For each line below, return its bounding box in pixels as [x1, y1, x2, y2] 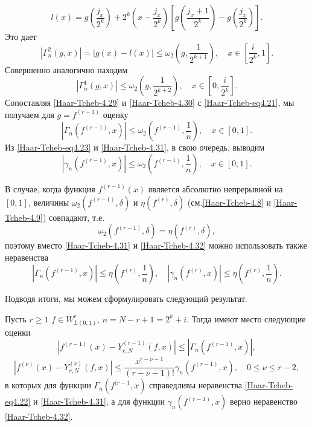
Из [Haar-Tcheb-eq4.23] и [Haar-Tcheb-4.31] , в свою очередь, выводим [5, 141, 265, 154]
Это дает [5, 30, 37, 42]
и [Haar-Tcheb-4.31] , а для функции [33, 395, 165, 408]
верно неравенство [230, 395, 298, 408]
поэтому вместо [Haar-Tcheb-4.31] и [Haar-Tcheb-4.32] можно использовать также [5, 239, 307, 252]
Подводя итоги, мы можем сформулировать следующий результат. [5, 292, 247, 305]
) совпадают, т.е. [43, 210, 105, 223]
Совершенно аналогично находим [5, 63, 128, 76]
